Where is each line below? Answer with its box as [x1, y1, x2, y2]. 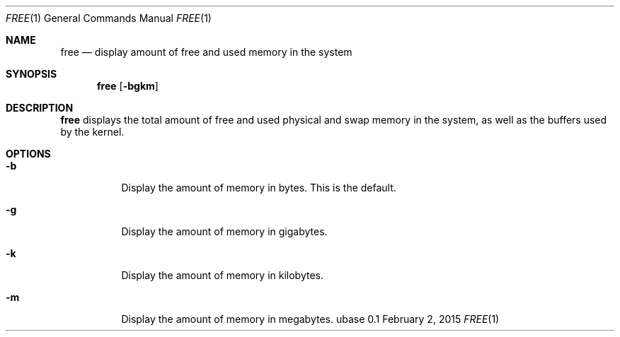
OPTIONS [6, 148, 51, 160]
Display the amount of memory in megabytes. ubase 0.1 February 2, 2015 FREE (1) [121, 313, 500, 325]
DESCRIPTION [6, 102, 74, 114]
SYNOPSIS [6, 68, 57, 80]
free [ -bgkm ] [97, 80, 159, 92]
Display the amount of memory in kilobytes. [121, 269, 323, 281]
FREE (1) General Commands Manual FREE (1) [6, 12, 212, 24]
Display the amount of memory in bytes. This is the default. [121, 182, 396, 194]
